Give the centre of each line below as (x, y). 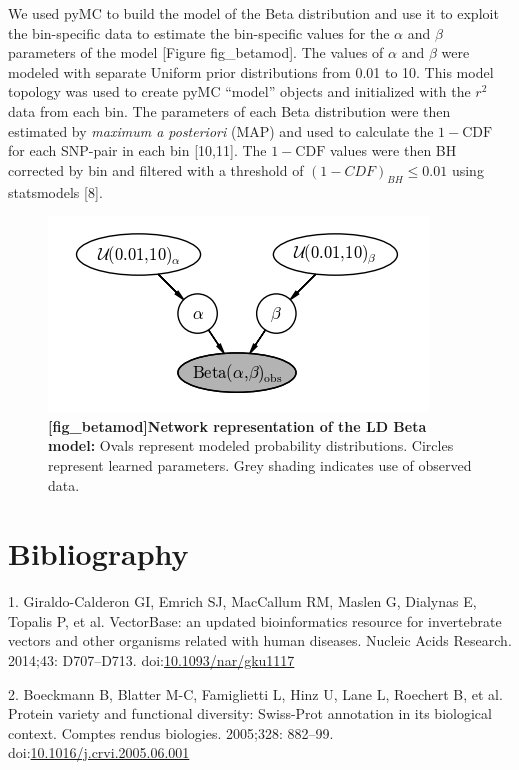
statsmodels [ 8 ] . (55, 191)
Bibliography (98, 553)
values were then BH (393, 150)
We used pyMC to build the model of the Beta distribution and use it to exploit (253, 13)
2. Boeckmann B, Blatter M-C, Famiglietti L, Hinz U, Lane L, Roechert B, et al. (255, 693)
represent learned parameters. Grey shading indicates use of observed (260, 464)
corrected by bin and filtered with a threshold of (156, 169)
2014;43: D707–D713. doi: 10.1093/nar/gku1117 (151, 660)
